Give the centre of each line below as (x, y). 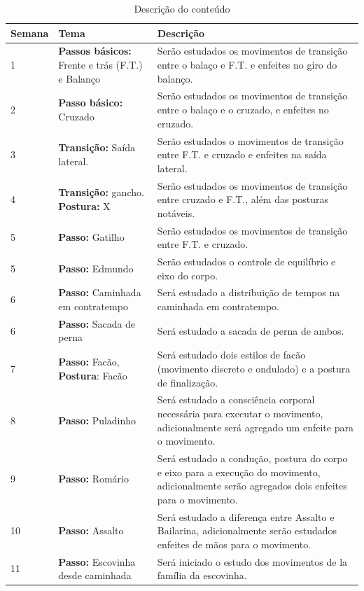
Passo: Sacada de (97, 323)
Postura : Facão (93, 375)
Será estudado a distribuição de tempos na (248, 292)
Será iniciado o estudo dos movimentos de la (252, 561)
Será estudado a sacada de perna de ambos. (251, 330)
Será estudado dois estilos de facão (231, 355)
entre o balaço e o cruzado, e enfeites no (243, 110)
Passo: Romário (93, 479)
